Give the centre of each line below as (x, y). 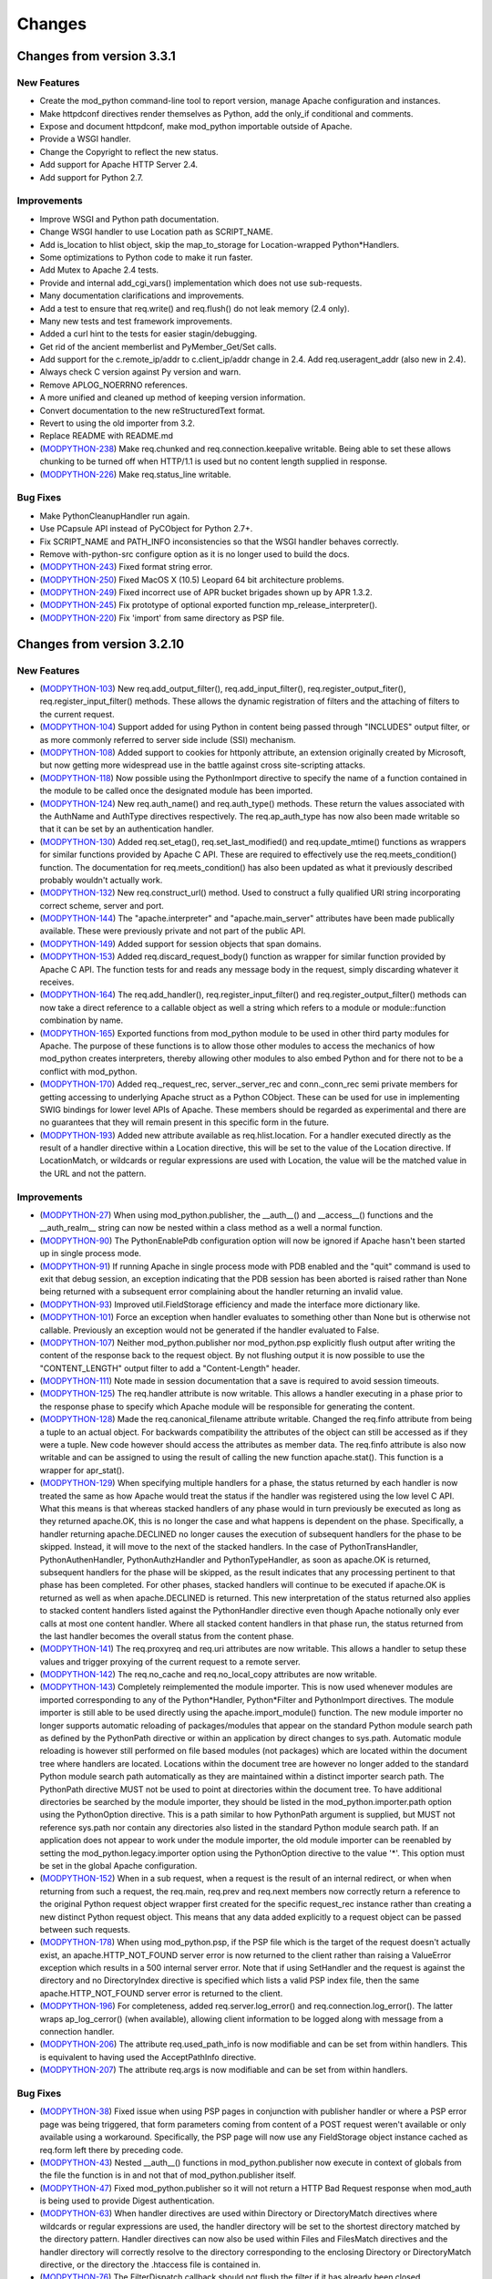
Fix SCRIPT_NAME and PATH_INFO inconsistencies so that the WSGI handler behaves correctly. (219, 541)
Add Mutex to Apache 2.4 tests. (99, 270)
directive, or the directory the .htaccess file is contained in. (150, 2264)
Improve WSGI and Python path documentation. (129, 219)
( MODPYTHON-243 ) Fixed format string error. (126, 567)
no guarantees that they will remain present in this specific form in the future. (184, 1122)
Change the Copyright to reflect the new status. (129, 151)
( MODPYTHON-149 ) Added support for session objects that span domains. (181, 944)
